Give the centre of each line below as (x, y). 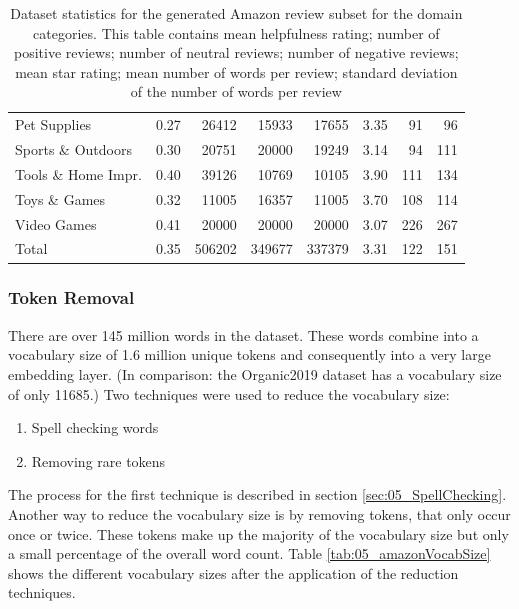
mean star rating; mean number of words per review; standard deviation (236, 71)
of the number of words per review (236, 91)
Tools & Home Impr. (78, 173)
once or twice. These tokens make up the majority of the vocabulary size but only (258, 533)
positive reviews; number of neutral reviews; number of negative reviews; (236, 52)
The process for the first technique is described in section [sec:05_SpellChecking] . (257, 494)
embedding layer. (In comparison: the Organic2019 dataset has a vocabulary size (255, 373)
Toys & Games (60, 198)
